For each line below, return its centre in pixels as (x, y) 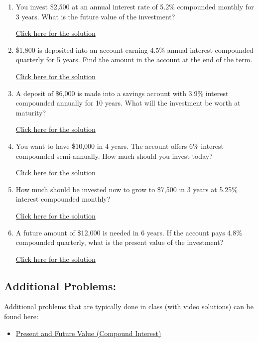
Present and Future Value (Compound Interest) (88, 333)
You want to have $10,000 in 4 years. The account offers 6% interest (120, 146)
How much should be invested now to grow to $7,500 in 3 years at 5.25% (127, 189)
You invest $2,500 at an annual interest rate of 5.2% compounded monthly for (135, 6)
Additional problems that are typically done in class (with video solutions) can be (129, 306)
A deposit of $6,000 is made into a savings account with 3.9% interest (122, 93)
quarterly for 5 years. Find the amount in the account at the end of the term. (134, 59)
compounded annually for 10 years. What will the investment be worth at (128, 103)
